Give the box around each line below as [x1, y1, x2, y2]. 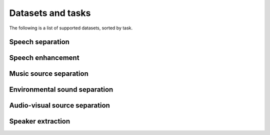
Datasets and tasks [9, 7, 91, 18]
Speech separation [9, 38, 70, 46]
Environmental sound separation [9, 85, 113, 94]
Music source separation [9, 70, 88, 78]
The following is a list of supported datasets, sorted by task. [9, 25, 133, 31]
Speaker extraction [9, 117, 70, 126]
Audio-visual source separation [9, 101, 110, 110]
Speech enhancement [9, 54, 79, 62]
